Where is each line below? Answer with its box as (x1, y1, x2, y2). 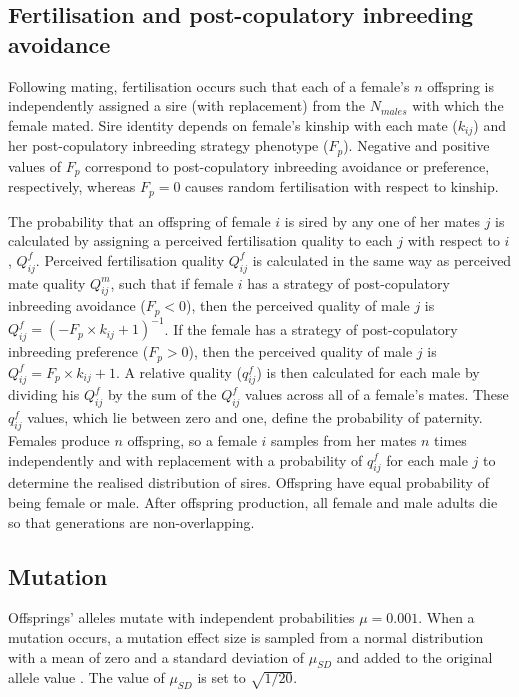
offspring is (427, 75, 494, 96)
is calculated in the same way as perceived (252, 249, 512, 270)
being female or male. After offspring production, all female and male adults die (8, 491, 498, 512)
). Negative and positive (343, 135, 490, 156)
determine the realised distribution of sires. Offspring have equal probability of (8, 472, 489, 493)
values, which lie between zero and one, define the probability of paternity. (27, 407, 483, 428)
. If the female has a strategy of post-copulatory (164, 318, 458, 339)
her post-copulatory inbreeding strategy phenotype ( (8, 135, 329, 156)
